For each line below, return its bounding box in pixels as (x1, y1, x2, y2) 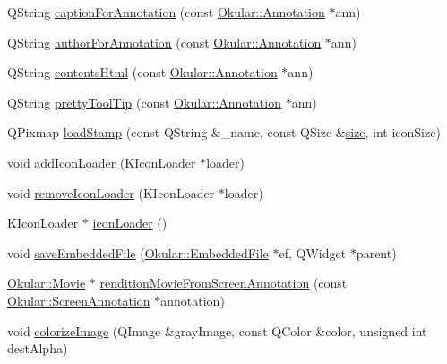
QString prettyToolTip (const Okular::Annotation (7, 92, 281, 111)
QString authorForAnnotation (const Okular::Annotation (7, 32, 322, 51)
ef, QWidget (279, 243, 347, 262)
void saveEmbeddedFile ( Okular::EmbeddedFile (7, 243, 269, 262)
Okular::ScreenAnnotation (7, 290, 150, 309)
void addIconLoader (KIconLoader (7, 152, 196, 171)
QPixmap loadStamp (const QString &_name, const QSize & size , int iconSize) (7, 123, 441, 142)
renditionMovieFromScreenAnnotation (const (99, 273, 348, 292)
